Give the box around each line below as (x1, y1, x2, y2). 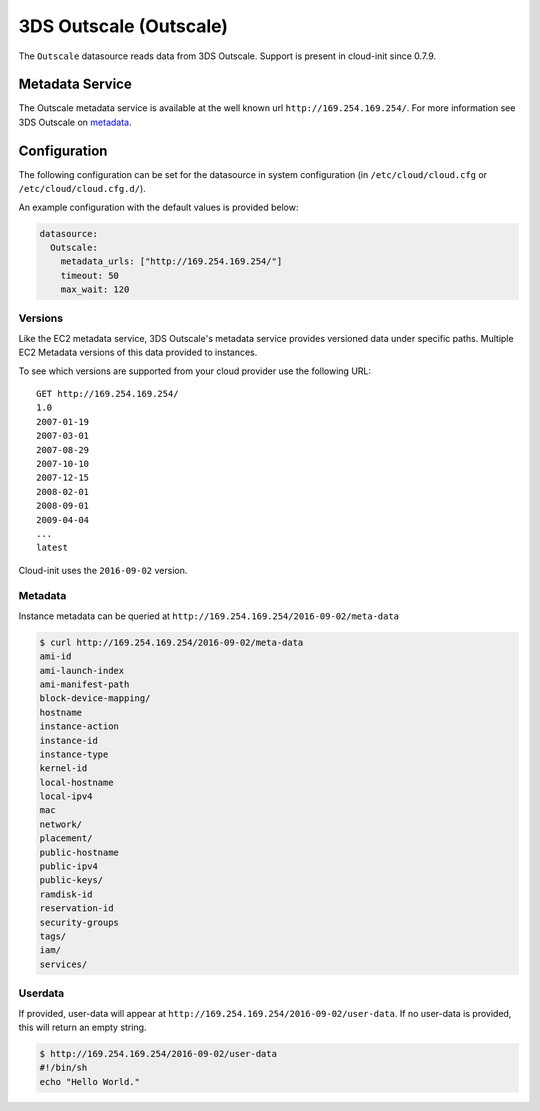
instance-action (39, 721, 120, 732)
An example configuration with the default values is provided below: (18, 201, 299, 213)
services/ (39, 958, 88, 970)
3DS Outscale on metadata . (18, 116, 132, 128)
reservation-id (39, 903, 114, 914)
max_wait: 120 (60, 284, 130, 295)
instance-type (39, 748, 109, 760)
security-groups (39, 916, 120, 928)
